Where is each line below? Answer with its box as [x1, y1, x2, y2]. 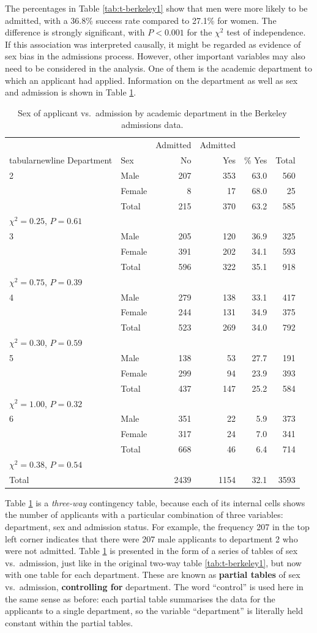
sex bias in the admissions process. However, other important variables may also [5, 50, 305, 62]
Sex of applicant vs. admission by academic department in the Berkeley [18, 106, 287, 119]
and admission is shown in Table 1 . [5, 86, 136, 99]
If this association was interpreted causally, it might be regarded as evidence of [5, 37, 301, 50]
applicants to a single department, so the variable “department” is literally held [5, 604, 303, 617]
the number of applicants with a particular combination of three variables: [5, 508, 283, 521]
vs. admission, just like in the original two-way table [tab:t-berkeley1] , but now [5, 556, 302, 569]
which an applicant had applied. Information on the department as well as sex [5, 73, 298, 86]
